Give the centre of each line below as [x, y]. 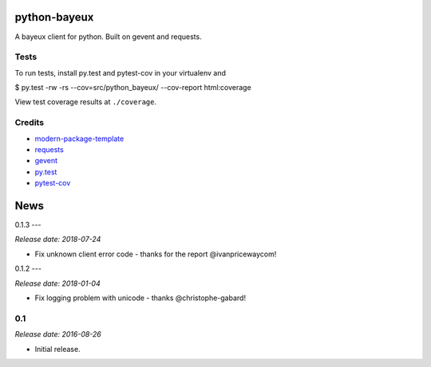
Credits [29, 123]
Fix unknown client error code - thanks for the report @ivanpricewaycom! [156, 254]
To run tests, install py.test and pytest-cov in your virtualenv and [121, 72]
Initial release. [57, 349]
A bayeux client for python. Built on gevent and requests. [109, 37]
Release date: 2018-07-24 [58, 240]
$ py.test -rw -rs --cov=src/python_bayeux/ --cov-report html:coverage [133, 88]
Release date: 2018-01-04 [57, 283]
